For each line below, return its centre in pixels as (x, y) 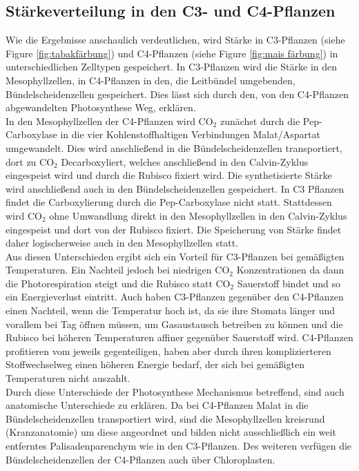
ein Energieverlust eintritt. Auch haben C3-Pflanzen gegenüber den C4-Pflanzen (175, 297)
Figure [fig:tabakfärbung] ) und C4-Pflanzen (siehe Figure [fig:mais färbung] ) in (172, 53)
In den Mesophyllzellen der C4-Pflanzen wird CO (109, 121)
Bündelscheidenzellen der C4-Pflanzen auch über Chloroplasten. (140, 459)
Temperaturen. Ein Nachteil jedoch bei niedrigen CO (118, 270)
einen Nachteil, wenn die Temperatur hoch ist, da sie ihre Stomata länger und (171, 310)
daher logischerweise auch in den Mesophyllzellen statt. (122, 243)
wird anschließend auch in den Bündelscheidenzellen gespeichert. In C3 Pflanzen (175, 188)
